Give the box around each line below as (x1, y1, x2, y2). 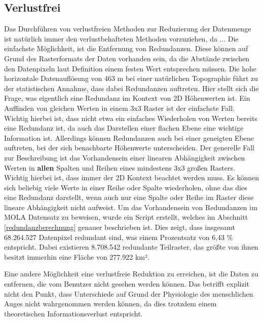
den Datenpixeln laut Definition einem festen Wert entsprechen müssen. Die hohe (4, 63, 256, 73)
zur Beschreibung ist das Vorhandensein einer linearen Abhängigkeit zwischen (4, 152, 245, 163)
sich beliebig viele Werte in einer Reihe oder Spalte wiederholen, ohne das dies (4, 182, 247, 192)
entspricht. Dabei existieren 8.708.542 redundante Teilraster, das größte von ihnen (4, 241, 258, 252)
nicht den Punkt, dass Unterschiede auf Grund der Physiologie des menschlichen (4, 288, 253, 299)
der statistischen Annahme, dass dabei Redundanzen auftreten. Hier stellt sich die (4, 83, 259, 93)
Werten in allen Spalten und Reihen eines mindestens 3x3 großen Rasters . (4, 162, 235, 173)
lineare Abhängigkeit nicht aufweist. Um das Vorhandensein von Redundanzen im (4, 202, 257, 212)
